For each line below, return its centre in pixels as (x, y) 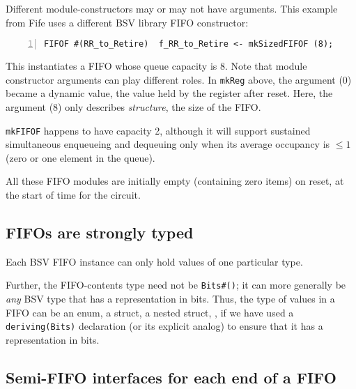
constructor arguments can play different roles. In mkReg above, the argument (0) (179, 79)
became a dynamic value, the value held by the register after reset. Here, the (169, 93)
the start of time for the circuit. (73, 194)
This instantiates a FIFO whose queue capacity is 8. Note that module (156, 66)
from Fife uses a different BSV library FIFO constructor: (127, 22)
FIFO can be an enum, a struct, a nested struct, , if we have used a (150, 312)
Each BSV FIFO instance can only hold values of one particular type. (154, 261)
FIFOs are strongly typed (100, 232)
